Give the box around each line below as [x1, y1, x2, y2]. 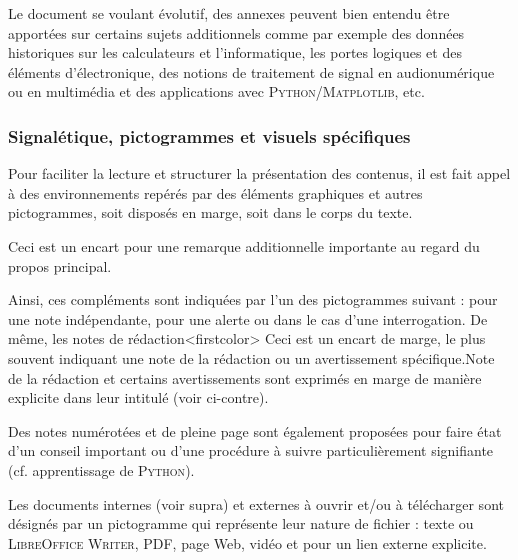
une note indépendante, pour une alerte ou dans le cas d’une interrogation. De [8, 308, 488, 329]
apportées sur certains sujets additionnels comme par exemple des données [8, 22, 465, 43]
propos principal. [8, 255, 112, 276]
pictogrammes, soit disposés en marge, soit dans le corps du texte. [8, 202, 413, 223]
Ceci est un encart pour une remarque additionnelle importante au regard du [8, 235, 480, 256]
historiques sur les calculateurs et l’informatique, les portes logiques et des [8, 42, 462, 63]
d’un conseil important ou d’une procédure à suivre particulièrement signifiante [8, 440, 494, 461]
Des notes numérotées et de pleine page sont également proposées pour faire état [8, 420, 502, 441]
